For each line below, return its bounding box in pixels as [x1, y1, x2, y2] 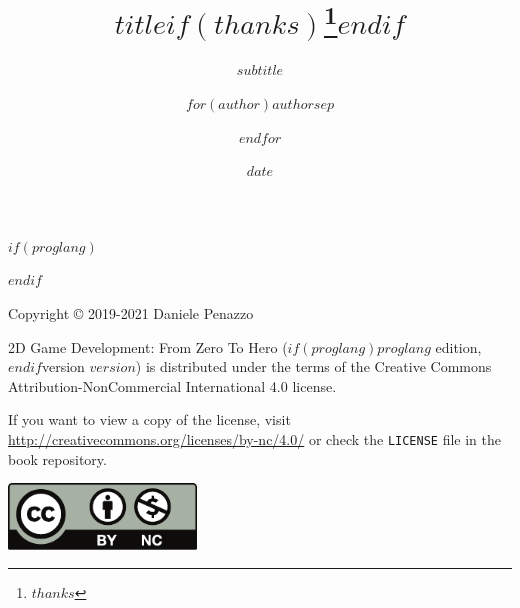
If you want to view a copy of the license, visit [8, 409, 291, 430]
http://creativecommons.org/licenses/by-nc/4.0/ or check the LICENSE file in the [8, 428, 501, 449]
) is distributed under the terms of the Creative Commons [135, 356, 492, 377]
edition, [435, 336, 482, 357]
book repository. [8, 448, 107, 469]
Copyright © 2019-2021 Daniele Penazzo [8, 303, 254, 324]
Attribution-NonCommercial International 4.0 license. [8, 375, 337, 396]
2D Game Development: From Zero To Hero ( [8, 336, 288, 357]
